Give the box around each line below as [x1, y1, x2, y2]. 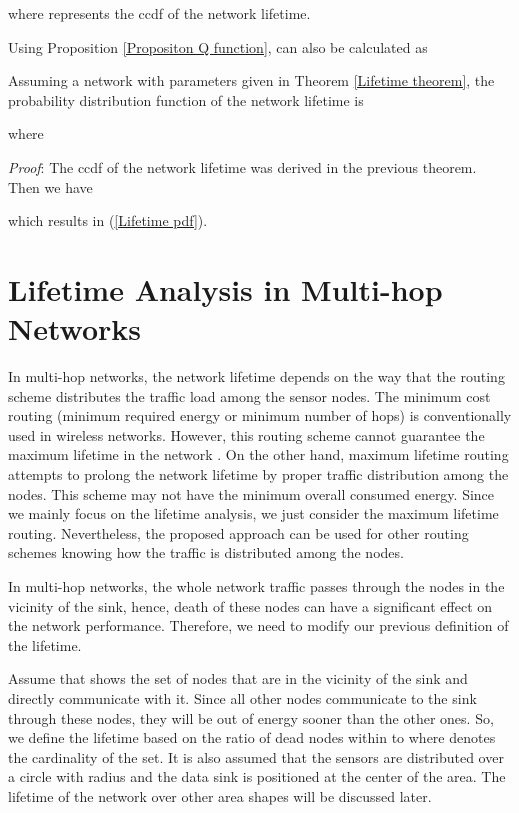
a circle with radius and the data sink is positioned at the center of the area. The [8, 766, 506, 787]
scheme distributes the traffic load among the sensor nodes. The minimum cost [8, 385, 491, 406]
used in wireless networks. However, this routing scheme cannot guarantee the [8, 424, 485, 445]
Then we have [8, 176, 93, 197]
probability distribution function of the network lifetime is [8, 89, 364, 110]
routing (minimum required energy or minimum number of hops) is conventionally [8, 405, 512, 426]
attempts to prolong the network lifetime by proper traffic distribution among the [8, 464, 509, 485]
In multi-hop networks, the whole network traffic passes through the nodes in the [8, 576, 505, 596]
